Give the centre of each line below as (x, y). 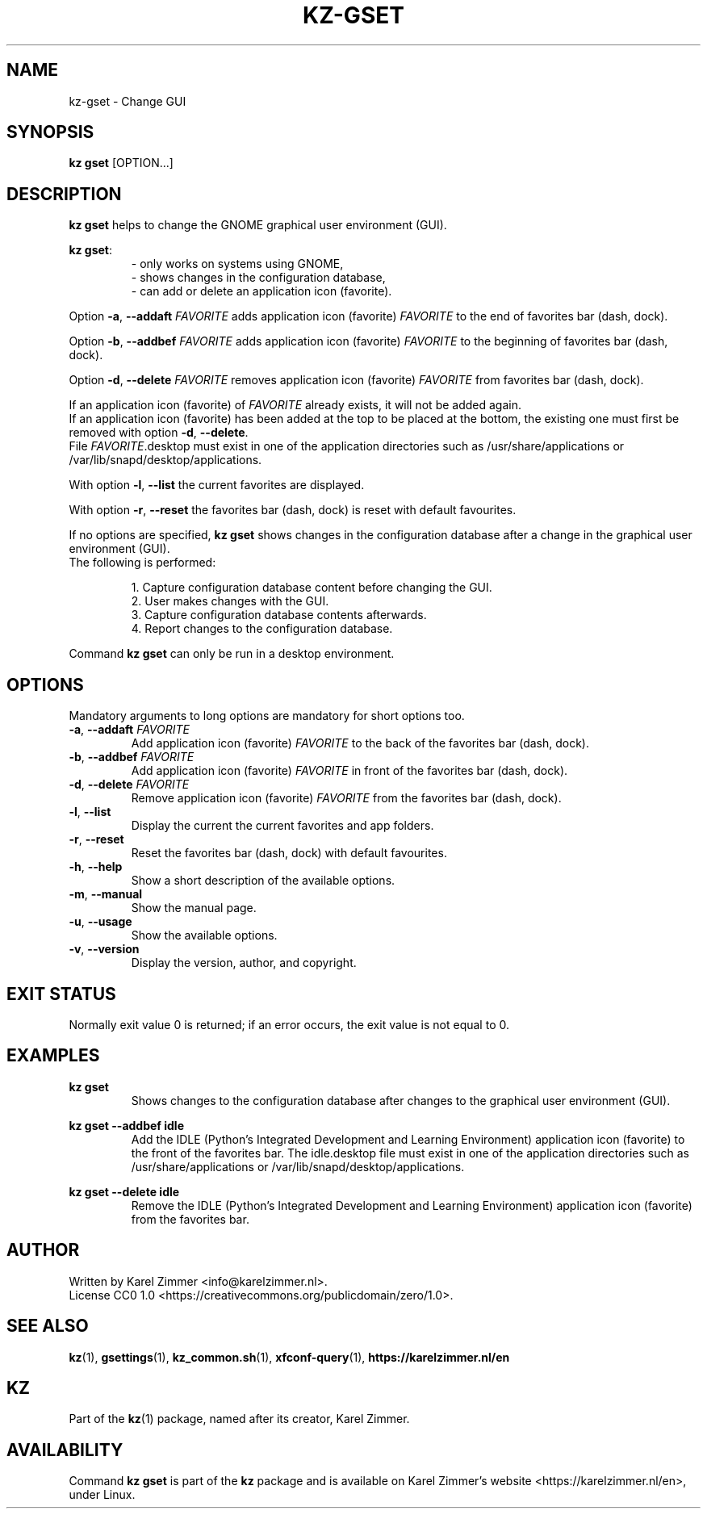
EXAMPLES (53, 1056)
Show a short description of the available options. (263, 881)
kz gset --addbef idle (126, 1125)
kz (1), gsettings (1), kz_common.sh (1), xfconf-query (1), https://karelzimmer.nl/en (289, 1357)
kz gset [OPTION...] (121, 163)
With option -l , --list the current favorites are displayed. (217, 485)
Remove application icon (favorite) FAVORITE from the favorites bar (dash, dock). (346, 798)
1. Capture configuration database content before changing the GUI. (312, 588)
